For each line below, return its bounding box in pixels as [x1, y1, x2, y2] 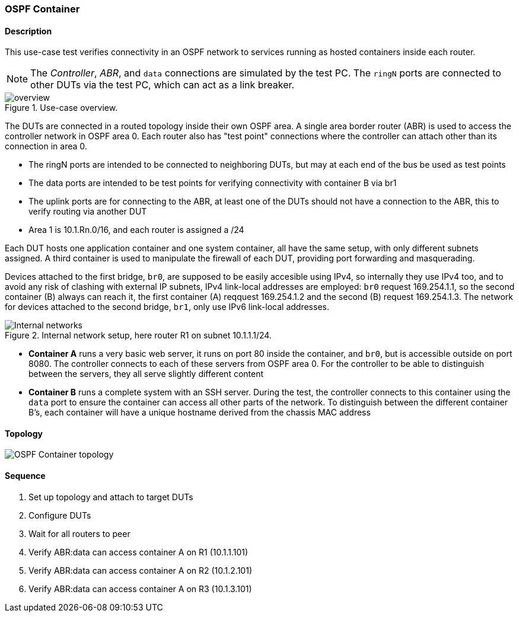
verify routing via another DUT [28, 206, 147, 217]
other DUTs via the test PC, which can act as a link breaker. [30, 79, 295, 91]
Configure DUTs [28, 510, 91, 520]
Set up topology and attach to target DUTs [28, 491, 193, 502]
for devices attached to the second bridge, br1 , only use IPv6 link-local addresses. [5, 302, 329, 312]
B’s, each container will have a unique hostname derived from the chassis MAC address [28, 407, 371, 418]
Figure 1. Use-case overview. [5, 103, 118, 113]
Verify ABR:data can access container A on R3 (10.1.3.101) [28, 583, 252, 594]
